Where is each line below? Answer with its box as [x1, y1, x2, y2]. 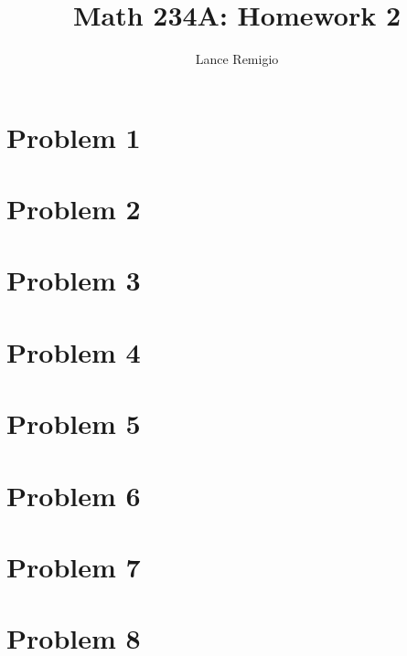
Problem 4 [6, 333, 141, 370]
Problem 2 [6, 190, 141, 227]
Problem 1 [6, 118, 141, 155]
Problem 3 [6, 261, 141, 299]
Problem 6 [6, 476, 141, 513]
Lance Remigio [195, 49, 279, 69]
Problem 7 [6, 547, 141, 585]
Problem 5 [6, 405, 141, 442]
